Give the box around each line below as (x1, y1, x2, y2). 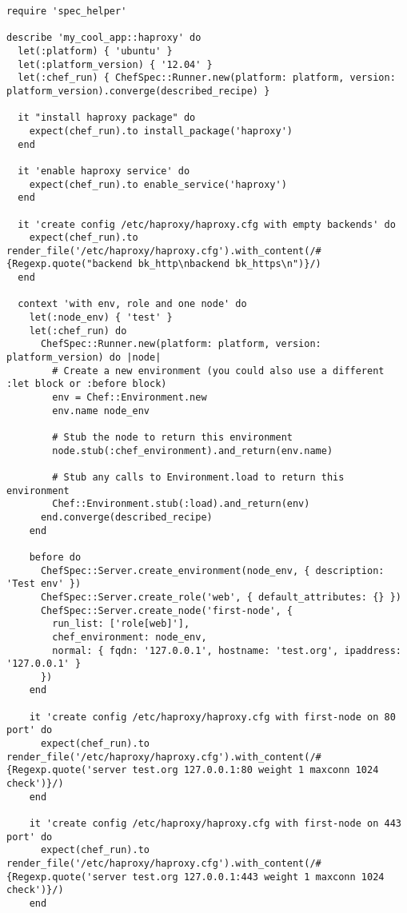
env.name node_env (52, 405, 150, 417)
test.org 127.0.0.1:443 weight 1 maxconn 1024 (132, 871, 385, 883)
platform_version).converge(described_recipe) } (6, 85, 270, 97)
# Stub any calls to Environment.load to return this (52, 471, 345, 483)
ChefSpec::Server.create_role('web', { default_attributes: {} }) (40, 591, 401, 603)
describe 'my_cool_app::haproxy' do (6, 32, 202, 44)
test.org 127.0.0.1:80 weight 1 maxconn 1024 (132, 764, 379, 776)
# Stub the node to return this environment (52, 432, 293, 443)
